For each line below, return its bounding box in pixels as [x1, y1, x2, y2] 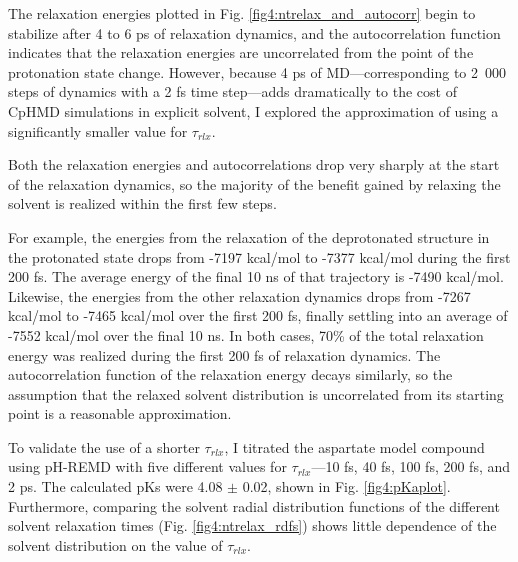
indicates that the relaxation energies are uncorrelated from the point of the [8, 42, 474, 63]
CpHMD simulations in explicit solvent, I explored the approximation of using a [8, 100, 499, 121]
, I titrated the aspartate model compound [224, 436, 485, 457]
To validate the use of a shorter [8, 436, 200, 457]
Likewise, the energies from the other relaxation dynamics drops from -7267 [8, 285, 471, 306]
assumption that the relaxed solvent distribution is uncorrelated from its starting [8, 383, 504, 404]
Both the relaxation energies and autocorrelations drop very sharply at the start [8, 154, 500, 175]
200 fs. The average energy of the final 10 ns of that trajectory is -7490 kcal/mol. [8, 266, 504, 287]
